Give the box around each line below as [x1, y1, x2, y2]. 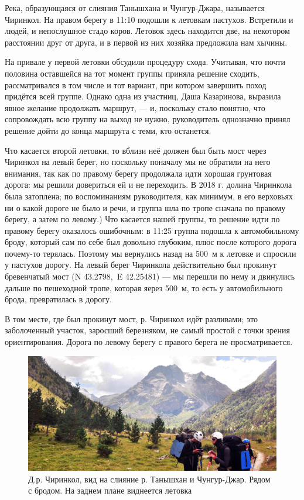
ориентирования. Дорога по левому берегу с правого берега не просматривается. [5, 336, 293, 348]
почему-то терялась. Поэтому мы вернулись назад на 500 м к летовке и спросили [5, 247, 296, 259]
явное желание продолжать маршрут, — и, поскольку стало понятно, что [5, 101, 265, 113]
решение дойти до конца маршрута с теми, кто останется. [5, 124, 211, 136]
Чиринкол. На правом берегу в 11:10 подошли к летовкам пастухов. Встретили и [5, 13, 293, 25]
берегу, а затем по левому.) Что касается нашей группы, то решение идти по [5, 213, 280, 225]
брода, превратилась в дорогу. [5, 293, 112, 305]
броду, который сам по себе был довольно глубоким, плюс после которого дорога [5, 236, 297, 248]
